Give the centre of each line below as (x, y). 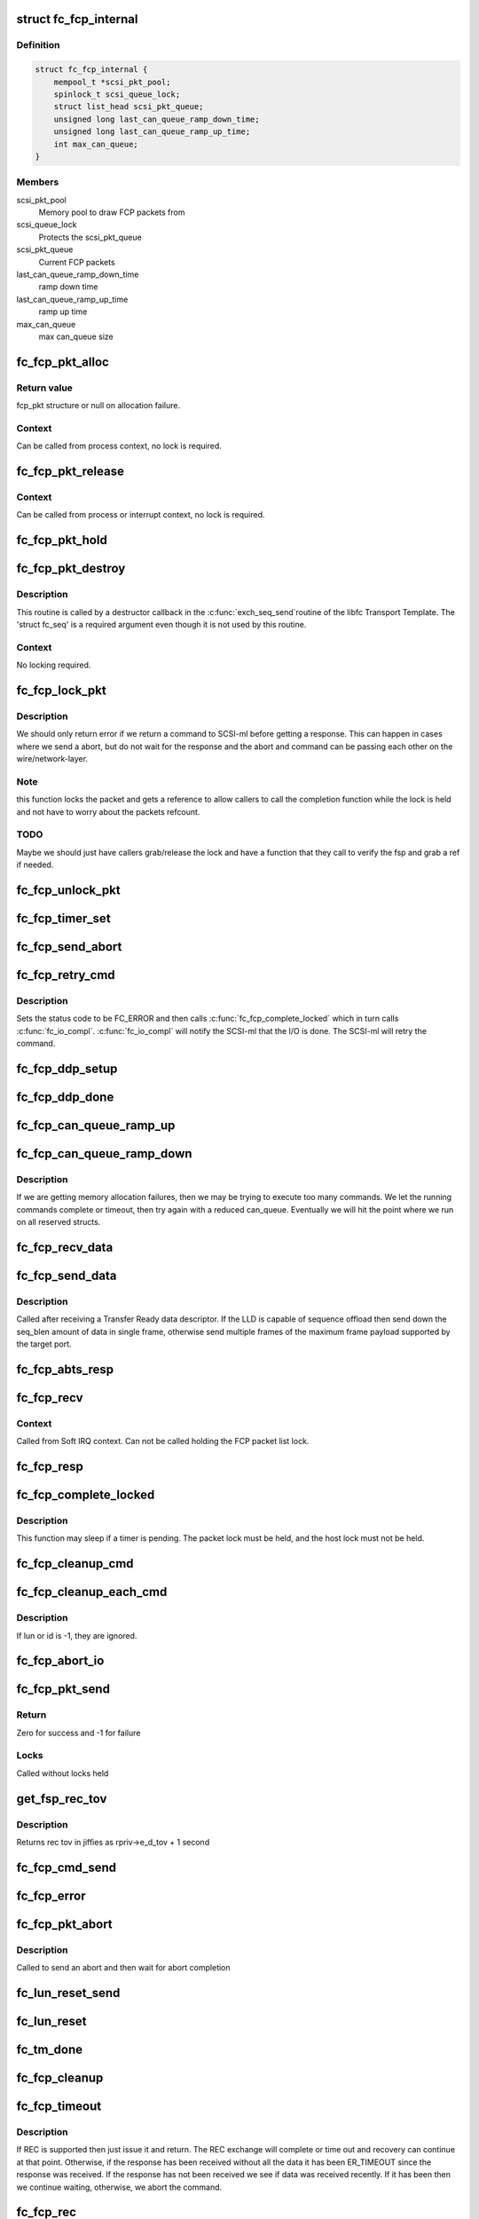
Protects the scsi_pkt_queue (90, 237)
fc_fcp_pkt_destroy (71, 569)
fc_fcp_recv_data (65, 1247)
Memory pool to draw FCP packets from (112, 212)
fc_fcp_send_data (67, 1275)
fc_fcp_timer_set (63, 918)
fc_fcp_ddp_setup (67, 1068)
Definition (38, 45)
